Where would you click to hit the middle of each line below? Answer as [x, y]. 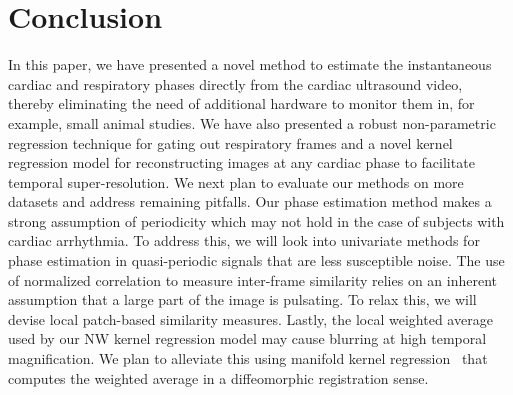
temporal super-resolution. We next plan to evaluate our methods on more [236, 181]
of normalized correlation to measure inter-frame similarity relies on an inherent [253, 279]
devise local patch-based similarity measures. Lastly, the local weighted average [250, 318]
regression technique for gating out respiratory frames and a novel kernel [230, 142]
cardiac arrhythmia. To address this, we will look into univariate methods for [244, 240]
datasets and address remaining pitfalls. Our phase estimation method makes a [250, 201]
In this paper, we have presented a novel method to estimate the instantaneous [250, 64]
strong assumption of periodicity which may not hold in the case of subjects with [256, 220]
